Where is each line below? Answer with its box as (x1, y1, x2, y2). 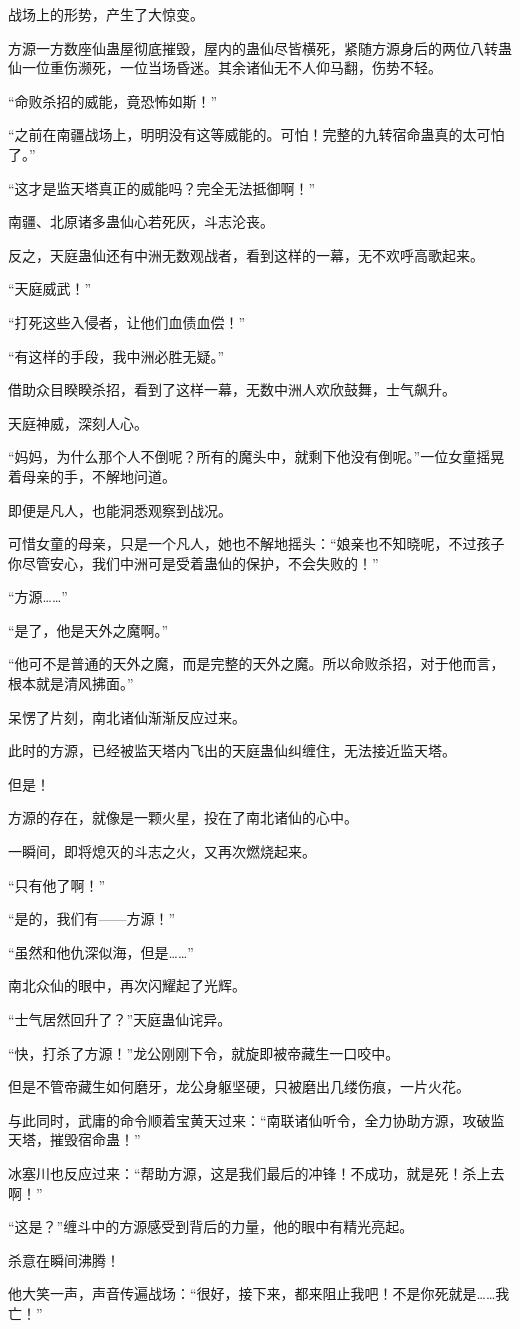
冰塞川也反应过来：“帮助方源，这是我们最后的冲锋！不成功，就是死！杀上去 (8, 1162, 505, 1183)
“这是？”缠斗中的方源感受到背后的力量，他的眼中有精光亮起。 (8, 1216, 414, 1237)
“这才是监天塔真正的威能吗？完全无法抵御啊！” (8, 177, 316, 198)
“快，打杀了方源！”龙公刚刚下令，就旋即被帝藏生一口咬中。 (8, 1042, 400, 1063)
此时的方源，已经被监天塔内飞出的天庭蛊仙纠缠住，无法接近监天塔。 (8, 740, 456, 761)
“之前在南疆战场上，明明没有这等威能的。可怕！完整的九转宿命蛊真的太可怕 (8, 124, 505, 145)
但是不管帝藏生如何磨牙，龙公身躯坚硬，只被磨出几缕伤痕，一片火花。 (8, 1076, 470, 1097)
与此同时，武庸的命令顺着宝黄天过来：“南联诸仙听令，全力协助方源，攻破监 (8, 1109, 505, 1130)
